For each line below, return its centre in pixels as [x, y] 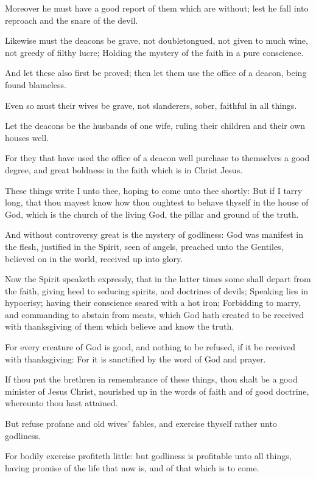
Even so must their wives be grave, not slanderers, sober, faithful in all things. [151, 105]
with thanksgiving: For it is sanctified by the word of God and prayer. [135, 359]
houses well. [27, 137]
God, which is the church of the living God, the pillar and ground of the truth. [152, 214]
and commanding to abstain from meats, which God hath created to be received [155, 314]
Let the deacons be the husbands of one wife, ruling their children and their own [155, 126]
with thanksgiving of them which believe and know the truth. [120, 326]
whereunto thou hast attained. [61, 403]
